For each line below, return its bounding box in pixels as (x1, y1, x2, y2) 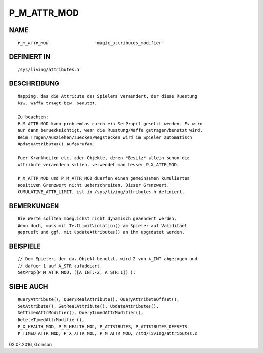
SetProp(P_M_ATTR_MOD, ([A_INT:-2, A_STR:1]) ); (18, 270, 136, 275)
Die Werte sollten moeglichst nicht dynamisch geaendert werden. (18, 216, 177, 222)
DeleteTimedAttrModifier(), (18, 317, 85, 322)
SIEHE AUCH (9, 282, 48, 291)
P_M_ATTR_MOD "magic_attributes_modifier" (18, 40, 164, 46)
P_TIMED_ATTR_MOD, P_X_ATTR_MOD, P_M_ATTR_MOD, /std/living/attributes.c (18, 331, 198, 336)
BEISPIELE (9, 242, 41, 250)
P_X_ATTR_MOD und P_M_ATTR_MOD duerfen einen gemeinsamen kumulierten (18, 176, 190, 181)
